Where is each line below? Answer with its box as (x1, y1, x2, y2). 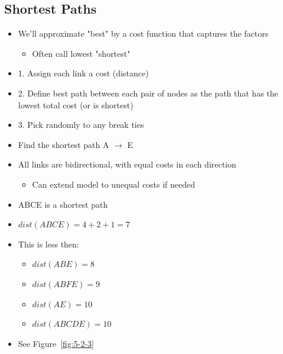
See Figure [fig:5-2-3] (18, 337, 94, 349)
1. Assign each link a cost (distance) (18, 67, 149, 79)
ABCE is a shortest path (18, 198, 108, 210)
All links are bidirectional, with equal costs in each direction (18, 158, 236, 170)
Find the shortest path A (18, 138, 109, 150)
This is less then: (18, 237, 79, 250)
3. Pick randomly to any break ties (18, 118, 144, 131)
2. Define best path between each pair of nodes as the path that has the (18, 86, 278, 99)
